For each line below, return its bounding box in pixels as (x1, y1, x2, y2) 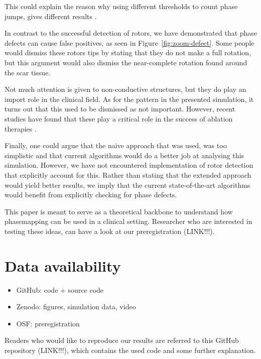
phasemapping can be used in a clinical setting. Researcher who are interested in (5, 216, 252, 226)
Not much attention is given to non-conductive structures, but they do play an (5, 84, 246, 94)
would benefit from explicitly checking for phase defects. (5, 189, 177, 200)
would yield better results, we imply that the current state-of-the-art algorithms (5, 179, 250, 190)
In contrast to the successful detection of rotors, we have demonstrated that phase (5, 28, 257, 38)
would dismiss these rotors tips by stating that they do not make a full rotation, (5, 47, 251, 58)
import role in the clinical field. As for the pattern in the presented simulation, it (5, 93, 254, 104)
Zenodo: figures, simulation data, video (16, 301, 136, 312)
